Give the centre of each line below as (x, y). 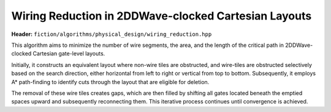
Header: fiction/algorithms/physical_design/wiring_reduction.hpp (112, 34)
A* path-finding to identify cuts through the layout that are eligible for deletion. (110, 82)
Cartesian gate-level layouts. (69, 54)
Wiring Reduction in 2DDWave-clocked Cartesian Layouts (162, 16)
